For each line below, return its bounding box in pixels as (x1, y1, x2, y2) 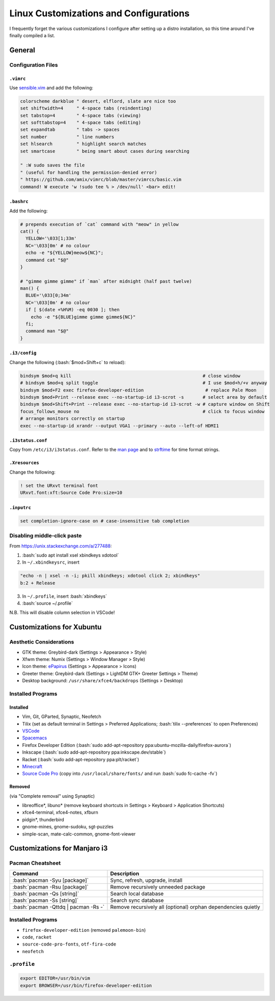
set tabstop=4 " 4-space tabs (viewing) (20, 113, 141, 118)
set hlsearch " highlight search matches (20, 141, 147, 147)
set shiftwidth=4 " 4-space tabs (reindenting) (20, 105, 152, 112)
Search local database (110, 890, 164, 897)
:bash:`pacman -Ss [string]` (12, 897, 79, 904)
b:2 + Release (20, 580, 56, 586)
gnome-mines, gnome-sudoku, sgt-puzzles (22, 824, 114, 830)
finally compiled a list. (9, 32, 56, 38)
